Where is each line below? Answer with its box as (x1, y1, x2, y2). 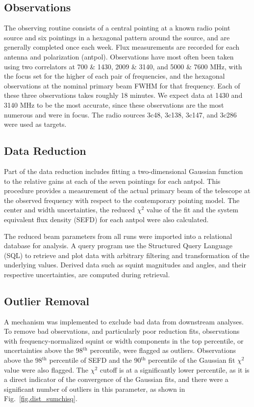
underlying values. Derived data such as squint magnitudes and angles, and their (4, 260, 246, 270)
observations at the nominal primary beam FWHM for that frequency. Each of (4, 80, 240, 90)
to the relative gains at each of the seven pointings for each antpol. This (4, 175, 221, 186)
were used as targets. (4, 119, 67, 129)
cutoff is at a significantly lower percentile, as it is (100, 364, 250, 375)
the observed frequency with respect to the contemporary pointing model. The (4, 195, 240, 205)
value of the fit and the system (146, 204, 238, 215)
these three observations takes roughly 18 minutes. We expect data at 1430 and (4, 90, 243, 100)
